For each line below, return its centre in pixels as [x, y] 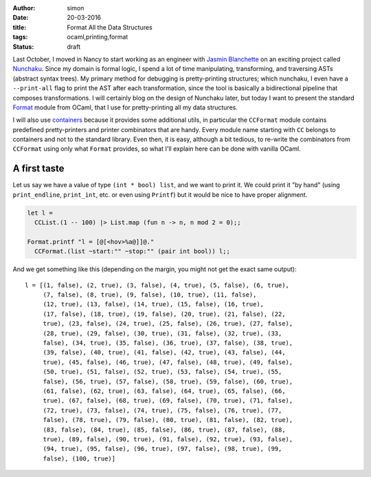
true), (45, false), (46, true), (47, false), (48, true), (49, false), [168, 362]
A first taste [38, 169]
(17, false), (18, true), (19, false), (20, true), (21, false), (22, [164, 314]
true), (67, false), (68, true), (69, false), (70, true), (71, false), [168, 401]
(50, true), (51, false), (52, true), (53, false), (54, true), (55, [162, 372]
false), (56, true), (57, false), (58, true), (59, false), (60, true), [168, 381]
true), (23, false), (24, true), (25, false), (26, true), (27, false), [168, 324]
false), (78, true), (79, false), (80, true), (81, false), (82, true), [168, 420]
